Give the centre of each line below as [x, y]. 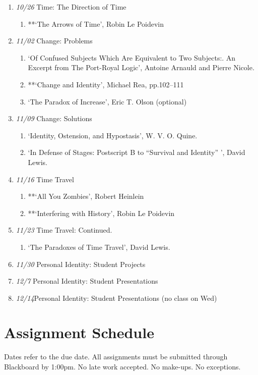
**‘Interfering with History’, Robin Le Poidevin [101, 213]
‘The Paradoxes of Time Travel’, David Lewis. [99, 247]
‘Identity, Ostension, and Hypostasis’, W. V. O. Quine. [113, 135]
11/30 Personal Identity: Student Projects [81, 264]
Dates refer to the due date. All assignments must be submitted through [116, 357]
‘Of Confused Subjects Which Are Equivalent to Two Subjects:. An [132, 57]
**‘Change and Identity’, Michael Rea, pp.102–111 [106, 84]
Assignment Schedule [79, 332]
